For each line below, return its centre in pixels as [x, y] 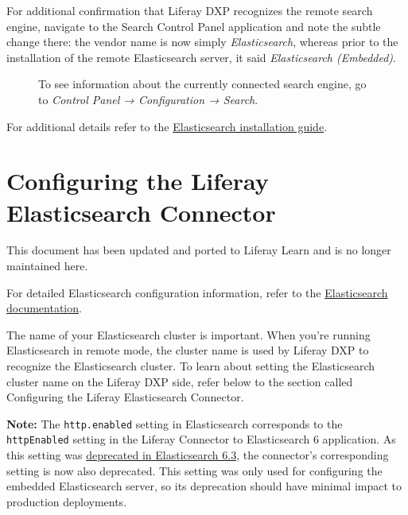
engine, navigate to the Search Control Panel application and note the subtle [194, 26]
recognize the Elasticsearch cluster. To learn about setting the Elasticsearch [191, 366]
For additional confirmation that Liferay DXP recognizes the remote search [190, 10]
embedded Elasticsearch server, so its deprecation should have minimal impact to [204, 486]
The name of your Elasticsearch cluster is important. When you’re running [188, 334]
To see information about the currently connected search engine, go [202, 84]
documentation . [44, 308]
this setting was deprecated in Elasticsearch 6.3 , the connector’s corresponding [198, 455]
